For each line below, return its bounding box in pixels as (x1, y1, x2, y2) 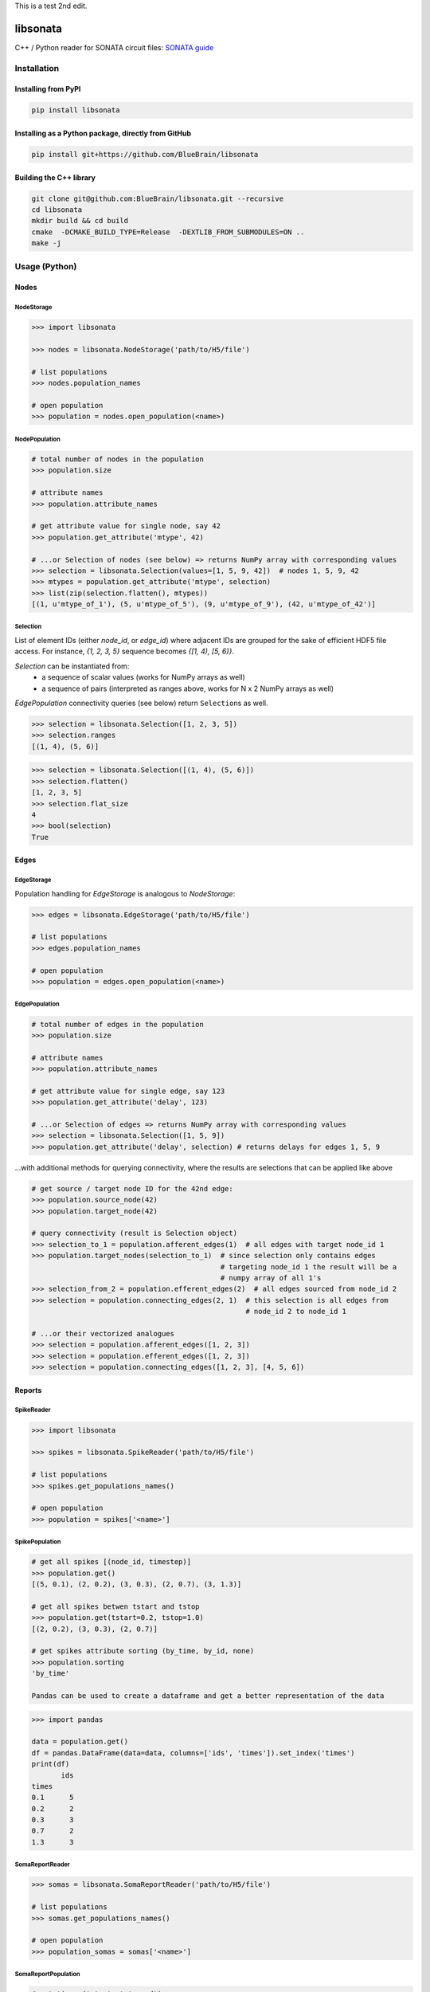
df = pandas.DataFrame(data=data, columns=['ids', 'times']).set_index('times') (31, 1748, 355, 1757)
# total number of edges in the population (31, 1020, 205, 1029)
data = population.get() (31, 1737, 129, 1747)
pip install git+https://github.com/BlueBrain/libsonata (31, 150, 259, 159)
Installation (14, 62, 60, 73)
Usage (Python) (14, 261, 77, 272)
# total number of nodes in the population (31, 454, 205, 464)
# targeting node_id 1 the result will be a (220, 1262, 397, 1271)
